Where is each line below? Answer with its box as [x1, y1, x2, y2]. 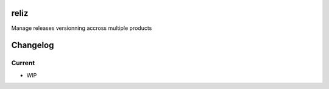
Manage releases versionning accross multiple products [11, 24, 152, 32]
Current [11, 59, 35, 67]
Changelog [11, 40, 54, 51]
